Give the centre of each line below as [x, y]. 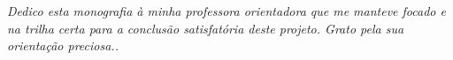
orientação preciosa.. [63, 45]
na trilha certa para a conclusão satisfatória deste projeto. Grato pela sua [206, 28]
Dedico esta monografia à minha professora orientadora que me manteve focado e [226, 11]
